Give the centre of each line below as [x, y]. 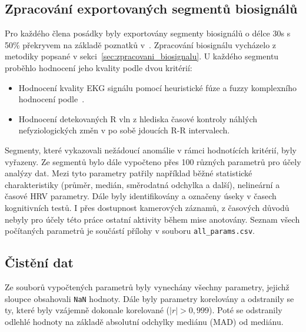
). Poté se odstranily [246, 310]
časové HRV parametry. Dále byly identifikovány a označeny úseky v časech [141, 196]
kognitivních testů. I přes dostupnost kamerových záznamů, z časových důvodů [147, 207]
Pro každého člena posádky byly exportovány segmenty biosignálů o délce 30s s [148, 33]
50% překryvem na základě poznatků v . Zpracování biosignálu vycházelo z [141, 44]
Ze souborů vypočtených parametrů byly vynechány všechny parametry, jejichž [147, 286]
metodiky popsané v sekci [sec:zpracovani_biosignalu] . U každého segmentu [142, 56]
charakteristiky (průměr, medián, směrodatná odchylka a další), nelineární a [142, 184]
